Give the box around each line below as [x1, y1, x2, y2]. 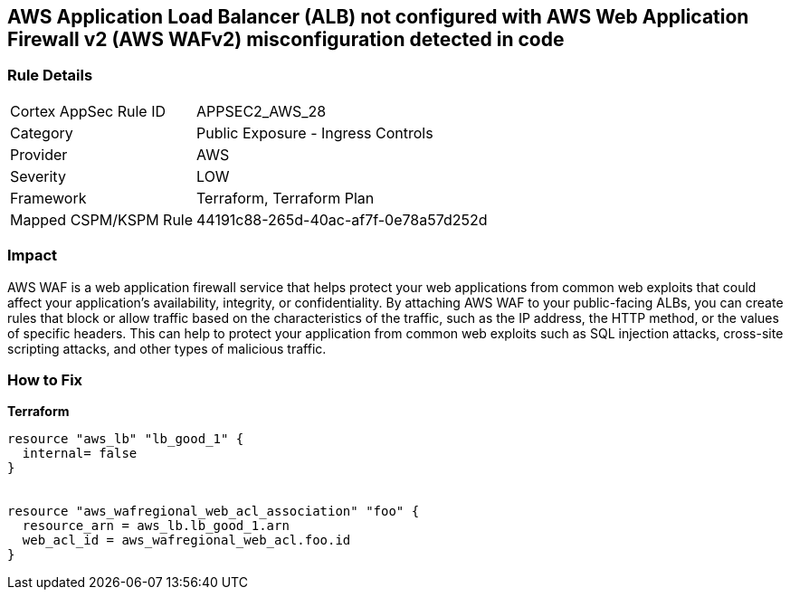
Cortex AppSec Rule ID [10, 101, 167, 120]
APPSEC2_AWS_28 [196, 101, 327, 120]
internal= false [22, 446, 138, 461]
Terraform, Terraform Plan [196, 188, 375, 207]
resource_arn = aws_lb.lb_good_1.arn [22, 518, 290, 534]
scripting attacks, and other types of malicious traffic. [7, 340, 327, 356]
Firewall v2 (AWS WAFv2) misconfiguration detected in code [7, 28, 565, 51]
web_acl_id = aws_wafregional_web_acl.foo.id [22, 533, 351, 548]
